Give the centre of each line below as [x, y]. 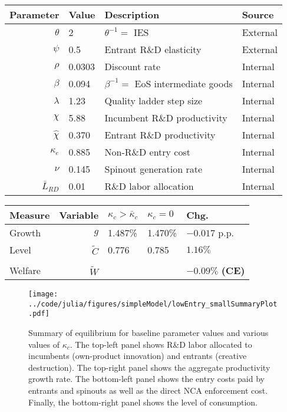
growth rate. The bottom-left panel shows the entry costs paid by [146, 379]
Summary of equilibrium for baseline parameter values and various [149, 332]
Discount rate [133, 66]
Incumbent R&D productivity [166, 118]
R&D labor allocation [149, 186]
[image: [43, 294]
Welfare [25, 270]
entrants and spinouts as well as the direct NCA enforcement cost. [148, 390]
